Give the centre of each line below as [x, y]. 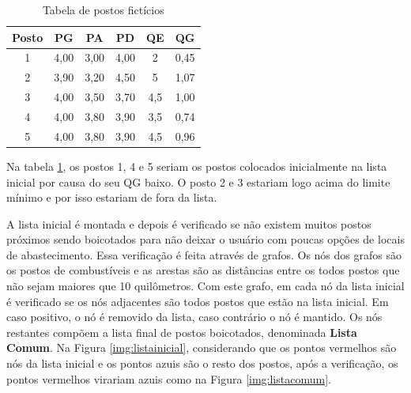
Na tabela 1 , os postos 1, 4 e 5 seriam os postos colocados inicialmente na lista [197, 166]
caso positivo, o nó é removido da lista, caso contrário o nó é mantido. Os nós [194, 317]
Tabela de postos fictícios [103, 9]
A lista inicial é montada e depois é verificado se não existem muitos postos [189, 223]
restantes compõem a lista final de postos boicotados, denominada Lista [182, 332]
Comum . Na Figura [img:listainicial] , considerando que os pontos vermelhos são [202, 348]
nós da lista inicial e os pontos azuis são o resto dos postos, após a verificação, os [202, 363]
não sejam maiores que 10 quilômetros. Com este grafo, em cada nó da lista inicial [205, 286]
